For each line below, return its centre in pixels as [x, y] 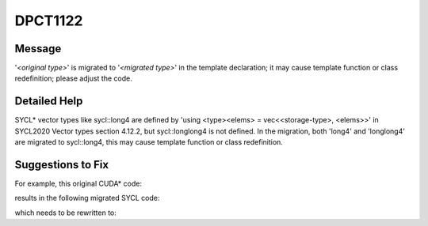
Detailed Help [49, 102]
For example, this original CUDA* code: [78, 184]
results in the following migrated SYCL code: [87, 198]
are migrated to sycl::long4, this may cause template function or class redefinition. [149, 142]
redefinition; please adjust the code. [73, 78]
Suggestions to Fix [62, 165]
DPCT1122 [49, 21]
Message [38, 49]
